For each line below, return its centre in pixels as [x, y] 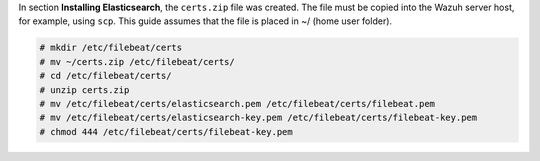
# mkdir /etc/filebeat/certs [111, 48]
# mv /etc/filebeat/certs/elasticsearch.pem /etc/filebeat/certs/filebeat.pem [237, 103]
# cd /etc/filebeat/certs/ [105, 76]
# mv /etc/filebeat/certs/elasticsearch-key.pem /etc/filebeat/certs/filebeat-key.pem [258, 118]
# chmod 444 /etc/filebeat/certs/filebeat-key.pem [166, 131]
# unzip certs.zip [84, 89]
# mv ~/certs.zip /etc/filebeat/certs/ [137, 61]
